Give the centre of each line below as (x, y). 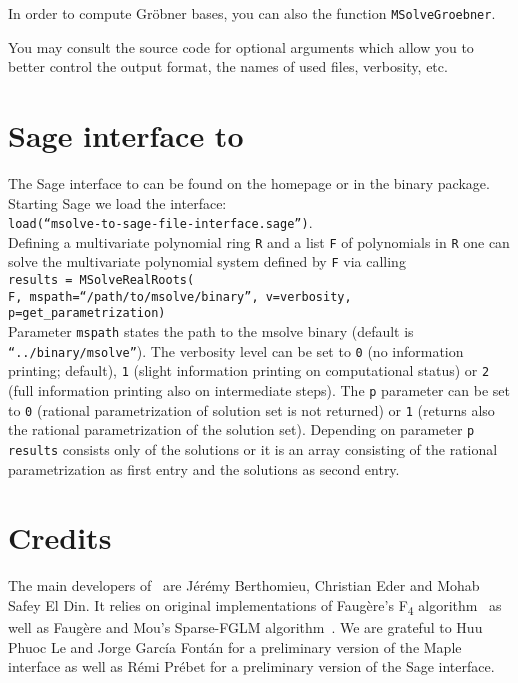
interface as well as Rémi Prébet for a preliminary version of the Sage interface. (251, 666)
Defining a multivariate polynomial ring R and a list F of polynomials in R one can (259, 241)
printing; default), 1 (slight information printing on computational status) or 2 (249, 370)
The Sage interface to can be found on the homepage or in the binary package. (249, 182)
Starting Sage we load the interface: (117, 202)
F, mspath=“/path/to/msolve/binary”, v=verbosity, (180, 296)
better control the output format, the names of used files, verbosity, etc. (228, 66)
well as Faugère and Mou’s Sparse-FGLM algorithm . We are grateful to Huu (245, 627)
